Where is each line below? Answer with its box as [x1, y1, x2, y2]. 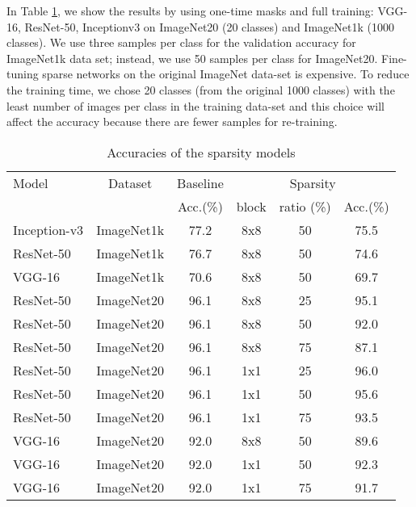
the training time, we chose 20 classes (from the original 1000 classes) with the [6, 81, 395, 98]
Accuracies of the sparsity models [107, 142, 296, 161]
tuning [6, 65, 39, 82]
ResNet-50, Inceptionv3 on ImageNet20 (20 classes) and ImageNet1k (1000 [24, 18, 394, 35]
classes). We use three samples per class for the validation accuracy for [6, 34, 356, 51]
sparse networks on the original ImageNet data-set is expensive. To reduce [42, 65, 410, 82]
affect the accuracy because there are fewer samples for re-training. [6, 113, 338, 130]
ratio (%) [279, 196, 331, 216]
